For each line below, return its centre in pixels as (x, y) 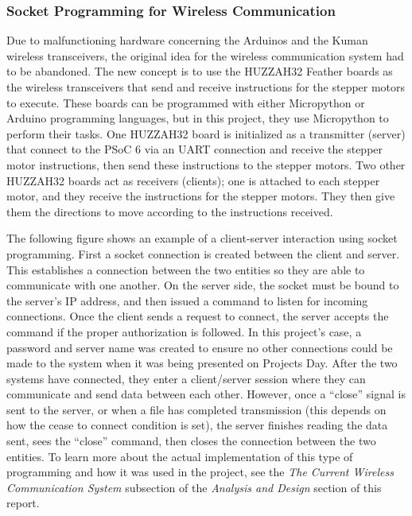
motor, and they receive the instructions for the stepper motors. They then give (201, 196)
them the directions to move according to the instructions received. (170, 211)
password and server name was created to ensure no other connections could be (200, 347)
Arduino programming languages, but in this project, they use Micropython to (198, 118)
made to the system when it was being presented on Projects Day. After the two (202, 363)
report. (23, 503)
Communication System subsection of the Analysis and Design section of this (194, 487)
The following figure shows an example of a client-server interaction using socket (202, 238)
